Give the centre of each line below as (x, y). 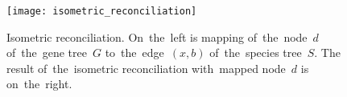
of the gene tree (47, 53)
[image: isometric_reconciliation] (102, 11)
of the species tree (256, 53)
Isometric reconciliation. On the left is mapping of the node (157, 36)
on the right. (39, 84)
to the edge (134, 53)
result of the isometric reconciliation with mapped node (146, 68)
